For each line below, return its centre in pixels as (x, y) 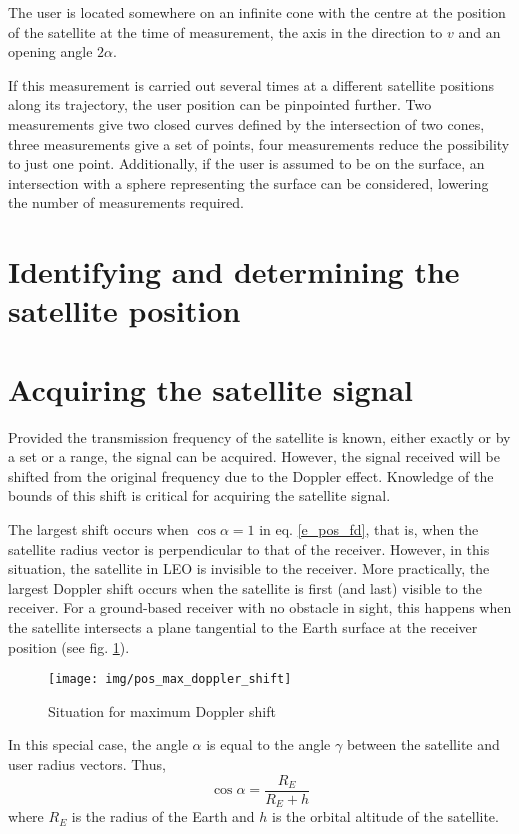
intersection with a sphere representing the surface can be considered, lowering (248, 182)
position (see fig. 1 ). (69, 646)
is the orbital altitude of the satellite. (385, 816)
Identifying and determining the (234, 271)
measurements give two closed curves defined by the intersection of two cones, (246, 123)
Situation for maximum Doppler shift (162, 710)
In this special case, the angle (98, 744)
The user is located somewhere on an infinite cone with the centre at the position (257, 12)
